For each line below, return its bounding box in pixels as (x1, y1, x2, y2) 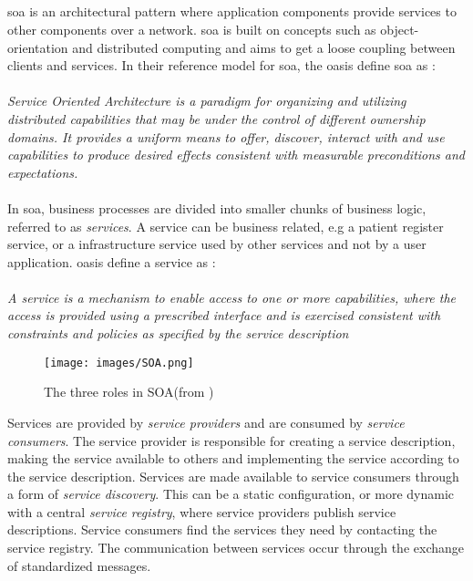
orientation (7, 37, 68, 57)
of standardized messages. (7, 555, 151, 575)
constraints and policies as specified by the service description (7, 324, 349, 343)
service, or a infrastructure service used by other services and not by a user (7, 234, 427, 254)
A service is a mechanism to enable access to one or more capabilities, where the (7, 287, 457, 306)
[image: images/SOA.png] (44, 356, 194, 369)
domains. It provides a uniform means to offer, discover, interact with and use (7, 127, 445, 146)
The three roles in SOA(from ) (44, 382, 214, 401)
